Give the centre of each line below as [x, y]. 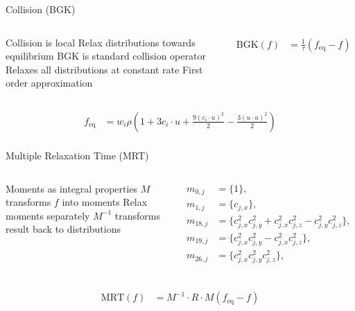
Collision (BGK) [41, 9]
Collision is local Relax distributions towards [101, 42]
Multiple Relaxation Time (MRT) [77, 155]
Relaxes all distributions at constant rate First [104, 69]
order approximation [49, 83]
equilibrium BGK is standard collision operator [106, 56]
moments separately [48, 215]
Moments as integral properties [72, 188]
